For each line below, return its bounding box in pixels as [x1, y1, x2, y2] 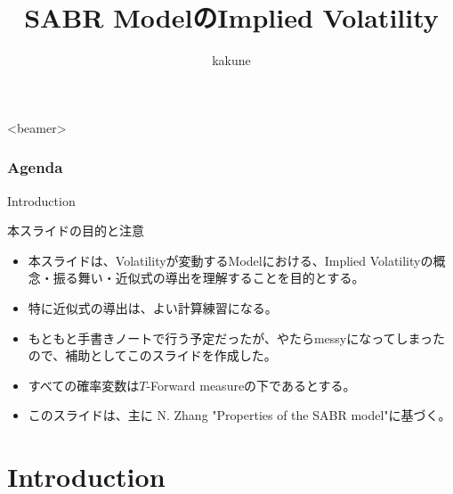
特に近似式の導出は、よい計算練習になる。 [28, 298, 278, 317]
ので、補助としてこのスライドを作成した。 [28, 346, 277, 365]
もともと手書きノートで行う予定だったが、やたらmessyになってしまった [28, 328, 445, 347]
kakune [212, 51, 251, 70]
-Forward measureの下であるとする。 [146, 375, 356, 394]
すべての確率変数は [28, 375, 140, 394]
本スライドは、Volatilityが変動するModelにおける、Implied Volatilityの [28, 251, 433, 269]
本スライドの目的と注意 [7, 221, 144, 240]
